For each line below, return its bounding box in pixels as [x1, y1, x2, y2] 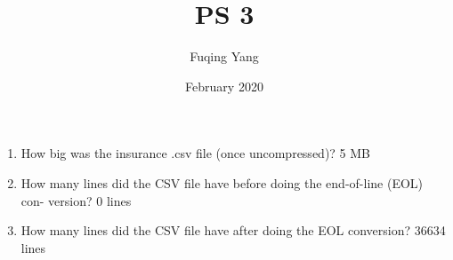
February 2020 [185, 76, 263, 95]
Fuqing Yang [190, 47, 259, 66]
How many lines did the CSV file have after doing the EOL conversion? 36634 [20, 221, 446, 240]
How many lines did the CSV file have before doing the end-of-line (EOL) [20, 173, 424, 192]
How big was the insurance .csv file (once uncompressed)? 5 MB [20, 144, 371, 162]
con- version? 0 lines [20, 191, 132, 209]
